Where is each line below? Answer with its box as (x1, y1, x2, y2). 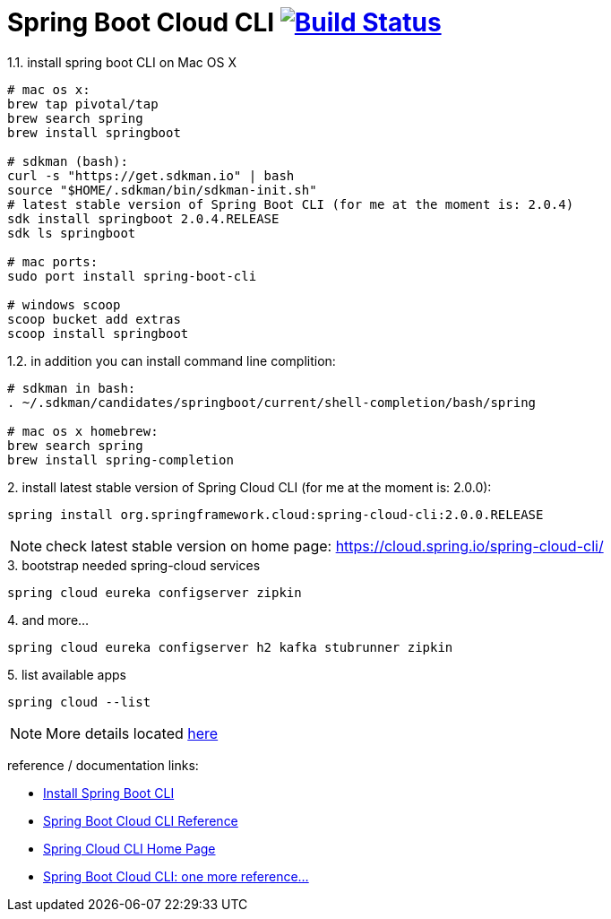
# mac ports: (7, 254, 99, 269)
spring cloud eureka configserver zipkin (7, 585, 302, 600)
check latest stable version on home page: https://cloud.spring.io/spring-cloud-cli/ (46, 536, 604, 555)
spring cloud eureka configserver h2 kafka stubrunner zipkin (7, 639, 453, 655)
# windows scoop (7, 297, 121, 312)
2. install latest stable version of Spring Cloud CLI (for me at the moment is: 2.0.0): (7, 479, 492, 495)
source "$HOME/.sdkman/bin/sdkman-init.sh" (7, 182, 317, 197)
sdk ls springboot (7, 225, 136, 240)
